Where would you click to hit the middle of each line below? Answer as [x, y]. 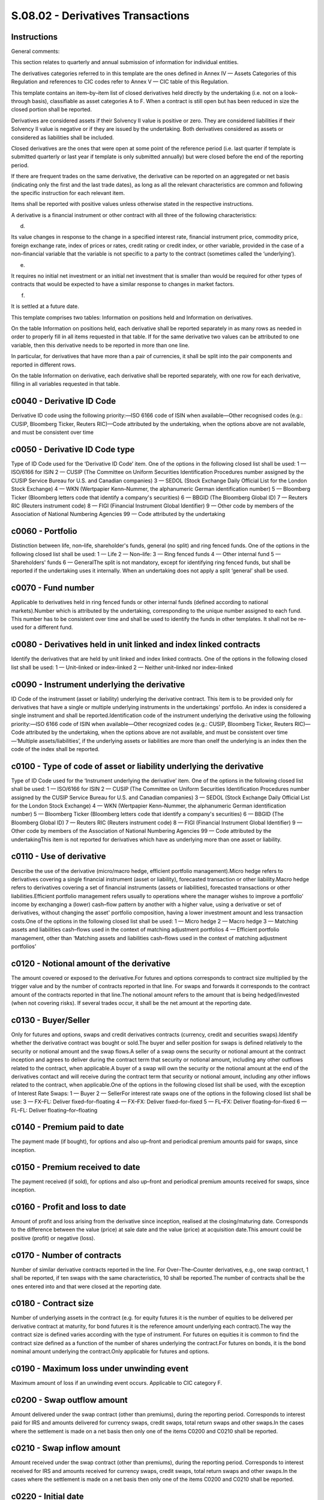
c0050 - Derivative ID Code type [73, 449]
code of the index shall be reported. [55, 749]
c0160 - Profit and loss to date [68, 1207]
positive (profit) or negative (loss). [53, 1238]
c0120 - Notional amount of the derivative [91, 963]
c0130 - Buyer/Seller [50, 1020]
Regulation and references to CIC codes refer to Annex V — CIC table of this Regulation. [120, 82]
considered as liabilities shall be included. [62, 137]
